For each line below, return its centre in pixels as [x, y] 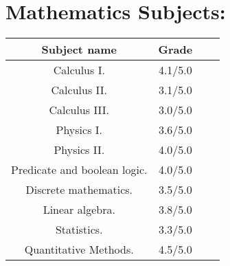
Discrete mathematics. [79, 190]
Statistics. [79, 230]
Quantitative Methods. [79, 250]
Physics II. [79, 150]
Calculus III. [79, 110]
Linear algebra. [79, 210]
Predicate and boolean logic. [79, 170]
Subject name [79, 49]
